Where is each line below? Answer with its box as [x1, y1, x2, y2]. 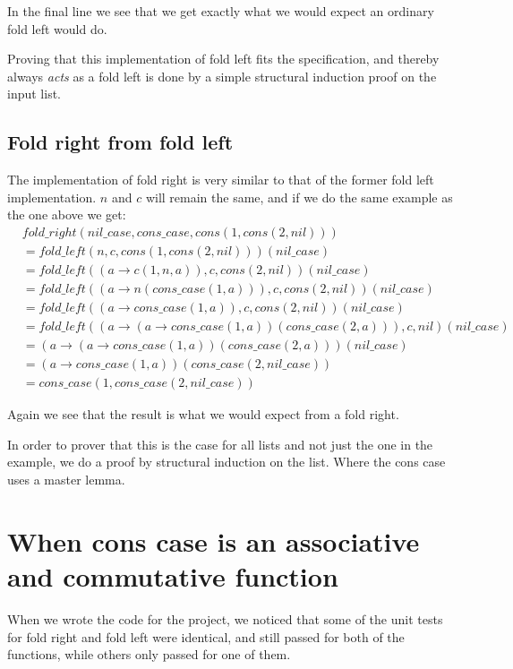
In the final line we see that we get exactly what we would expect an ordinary [7, 2, 434, 20]
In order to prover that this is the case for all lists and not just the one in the [7, 434, 433, 453]
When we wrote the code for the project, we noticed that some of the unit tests [7, 609, 443, 628]
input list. [7, 84, 61, 103]
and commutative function [7, 557, 338, 594]
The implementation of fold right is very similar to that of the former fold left [7, 170, 434, 189]
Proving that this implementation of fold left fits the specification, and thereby [7, 49, 440, 68]
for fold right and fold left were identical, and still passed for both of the [7, 627, 405, 646]
